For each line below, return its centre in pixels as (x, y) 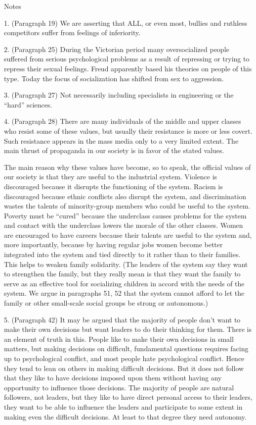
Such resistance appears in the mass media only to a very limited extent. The (121, 140)
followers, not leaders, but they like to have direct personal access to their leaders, (128, 397)
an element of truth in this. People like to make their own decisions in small (119, 339)
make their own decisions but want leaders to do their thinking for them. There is (128, 329)
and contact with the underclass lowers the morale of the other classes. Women (124, 225)
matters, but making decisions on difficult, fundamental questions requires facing (126, 348)
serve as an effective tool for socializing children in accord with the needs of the (124, 283)
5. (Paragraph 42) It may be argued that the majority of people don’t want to (122, 319)
